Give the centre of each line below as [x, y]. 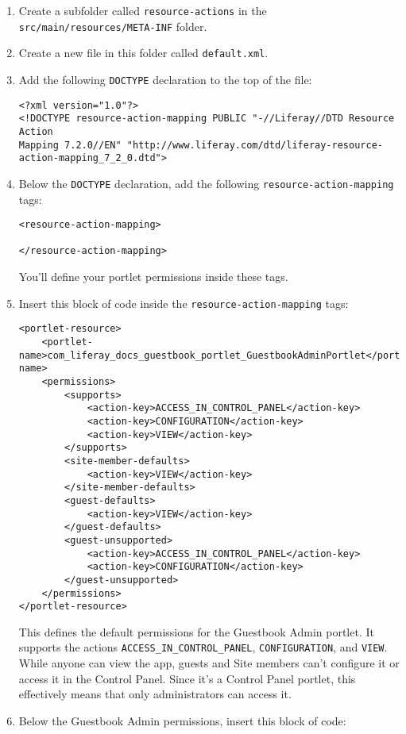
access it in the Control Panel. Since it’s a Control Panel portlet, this [187, 678]
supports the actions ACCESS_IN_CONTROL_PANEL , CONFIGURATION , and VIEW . [203, 647]
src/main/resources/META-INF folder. [113, 26]
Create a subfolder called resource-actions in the [143, 10]
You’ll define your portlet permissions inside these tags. [153, 277]
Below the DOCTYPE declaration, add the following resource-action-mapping [206, 183]
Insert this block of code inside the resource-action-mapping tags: [184, 303]
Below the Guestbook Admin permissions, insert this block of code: [182, 720]
